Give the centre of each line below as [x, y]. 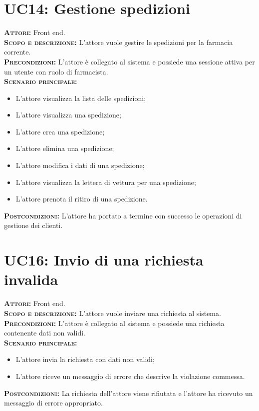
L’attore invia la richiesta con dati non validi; [85, 359]
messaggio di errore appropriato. [53, 403]
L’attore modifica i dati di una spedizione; [80, 165]
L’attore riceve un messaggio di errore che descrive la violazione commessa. [130, 376]
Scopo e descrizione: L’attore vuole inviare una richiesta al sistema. [113, 313]
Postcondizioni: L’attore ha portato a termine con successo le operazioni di [123, 215]
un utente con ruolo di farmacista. [56, 71]
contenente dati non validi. [45, 333]
